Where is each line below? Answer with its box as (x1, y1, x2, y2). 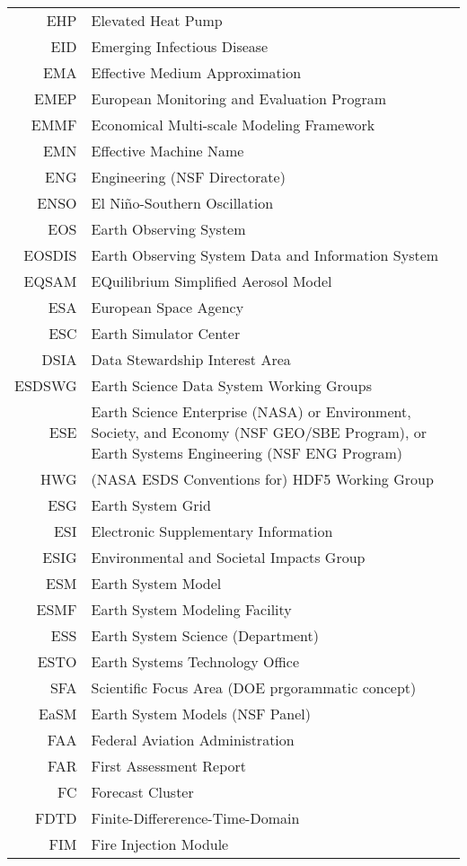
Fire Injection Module (91, 834, 229, 854)
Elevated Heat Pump (91, 10, 223, 31)
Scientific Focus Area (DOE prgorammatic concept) (91, 677, 417, 698)
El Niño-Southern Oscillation (91, 192, 274, 213)
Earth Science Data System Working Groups (91, 375, 372, 396)
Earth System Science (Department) (91, 625, 319, 646)
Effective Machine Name (91, 140, 244, 161)
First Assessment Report (91, 755, 246, 776)
